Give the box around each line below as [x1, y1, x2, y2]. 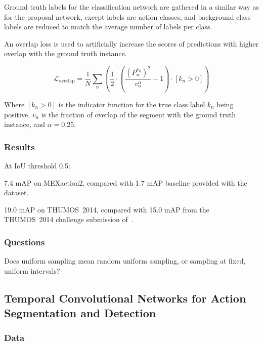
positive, [4, 109, 30, 119]
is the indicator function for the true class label [58, 99, 205, 109]
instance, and [4, 119, 45, 130]
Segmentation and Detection [4, 305, 156, 321]
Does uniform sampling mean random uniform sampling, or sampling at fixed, [4, 255, 246, 266]
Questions [4, 235, 45, 248]
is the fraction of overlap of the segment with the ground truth [41, 109, 236, 119]
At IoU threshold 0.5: [4, 160, 70, 170]
